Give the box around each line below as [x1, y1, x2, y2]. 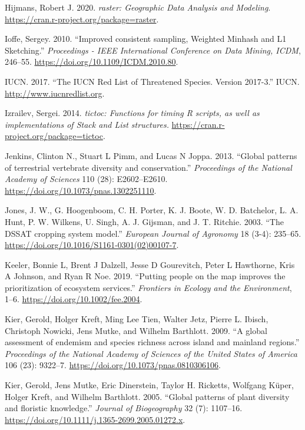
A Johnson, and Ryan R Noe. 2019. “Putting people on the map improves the [5, 270, 286, 282]
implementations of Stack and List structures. [5, 118, 169, 130]
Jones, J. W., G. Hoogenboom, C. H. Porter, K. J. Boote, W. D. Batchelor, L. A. [5, 204, 299, 216]
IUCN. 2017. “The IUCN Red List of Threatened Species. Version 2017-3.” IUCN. [5, 75, 300, 87]
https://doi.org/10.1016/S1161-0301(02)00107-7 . [5, 239, 179, 251]
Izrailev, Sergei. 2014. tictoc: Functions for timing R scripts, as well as [5, 107, 260, 119]
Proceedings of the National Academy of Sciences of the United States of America [5, 347, 297, 359]
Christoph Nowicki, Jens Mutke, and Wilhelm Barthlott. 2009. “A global [5, 324, 267, 336]
